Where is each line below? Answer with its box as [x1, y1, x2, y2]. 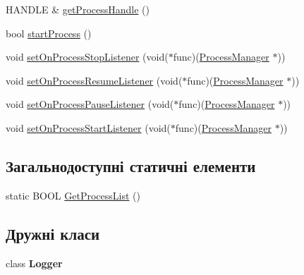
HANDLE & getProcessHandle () [6, 2, 150, 16]
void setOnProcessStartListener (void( [6, 120, 171, 135]
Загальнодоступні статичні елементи [6, 154, 256, 176]
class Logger [6, 255, 63, 270]
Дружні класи [6, 222, 100, 244]
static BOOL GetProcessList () [6, 188, 140, 202]
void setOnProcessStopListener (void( [6, 49, 169, 64]
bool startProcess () [6, 25, 92, 40]
